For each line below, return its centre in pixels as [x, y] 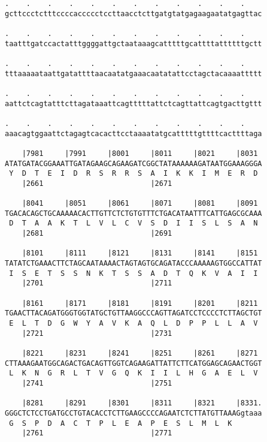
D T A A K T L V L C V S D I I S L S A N [133, 223]
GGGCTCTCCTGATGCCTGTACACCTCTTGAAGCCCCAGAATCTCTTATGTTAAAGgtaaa [133, 413]
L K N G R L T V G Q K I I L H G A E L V [133, 373]
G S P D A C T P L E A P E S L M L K [121, 423]
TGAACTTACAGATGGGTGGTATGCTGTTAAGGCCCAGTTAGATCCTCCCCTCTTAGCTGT [133, 313]
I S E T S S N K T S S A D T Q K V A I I [133, 273]
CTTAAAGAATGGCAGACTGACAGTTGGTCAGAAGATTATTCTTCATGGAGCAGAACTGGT [133, 363]
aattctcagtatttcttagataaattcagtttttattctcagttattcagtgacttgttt [133, 103]
